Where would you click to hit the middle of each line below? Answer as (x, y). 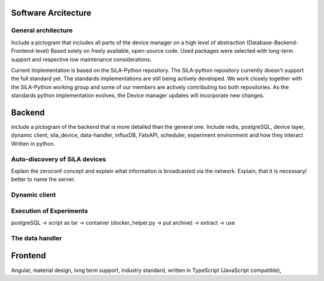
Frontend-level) (30, 51)
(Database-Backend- (272, 43)
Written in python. (33, 143)
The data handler (37, 238)
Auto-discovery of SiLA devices (58, 159)
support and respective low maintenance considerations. (82, 59)
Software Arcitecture (51, 13)
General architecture (42, 31)
